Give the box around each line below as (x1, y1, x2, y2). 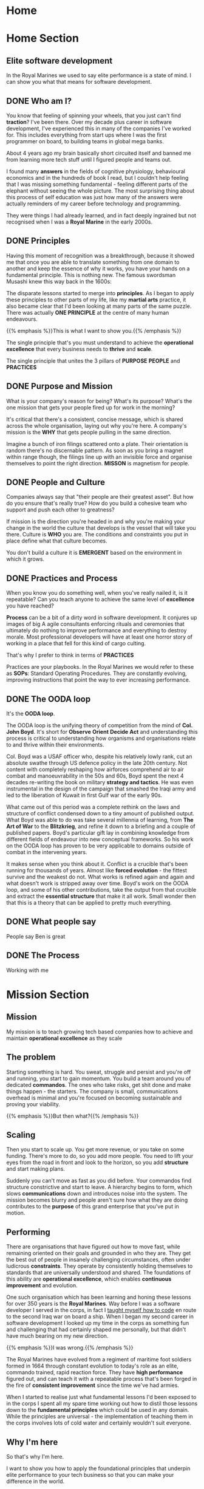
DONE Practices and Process (6, 573, 118, 583)
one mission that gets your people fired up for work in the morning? (6, 403, 175, 411)
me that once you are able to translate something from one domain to (6, 258, 180, 265)
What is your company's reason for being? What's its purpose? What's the (6, 397, 192, 405)
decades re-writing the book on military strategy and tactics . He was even (6, 779, 194, 786)
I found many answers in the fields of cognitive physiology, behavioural (6, 168, 185, 175)
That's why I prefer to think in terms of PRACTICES (6, 651, 134, 659)
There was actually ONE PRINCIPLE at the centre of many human (6, 309, 169, 316)
